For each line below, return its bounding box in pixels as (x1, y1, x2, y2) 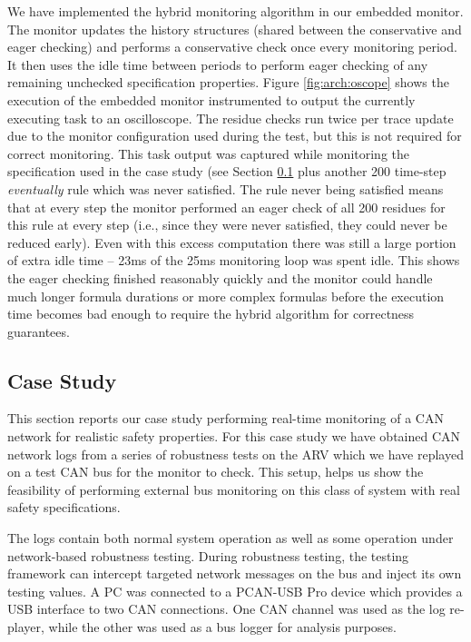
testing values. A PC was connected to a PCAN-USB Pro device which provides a (7, 581, 463, 600)
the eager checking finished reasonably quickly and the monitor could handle (7, 268, 433, 287)
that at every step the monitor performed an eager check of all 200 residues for (7, 197, 446, 216)
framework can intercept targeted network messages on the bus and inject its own (7, 564, 462, 583)
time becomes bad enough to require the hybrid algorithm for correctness (7, 304, 415, 323)
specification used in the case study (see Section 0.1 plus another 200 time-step (7, 162, 446, 181)
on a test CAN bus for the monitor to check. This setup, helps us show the (7, 462, 424, 481)
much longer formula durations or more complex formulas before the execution (7, 286, 445, 305)
